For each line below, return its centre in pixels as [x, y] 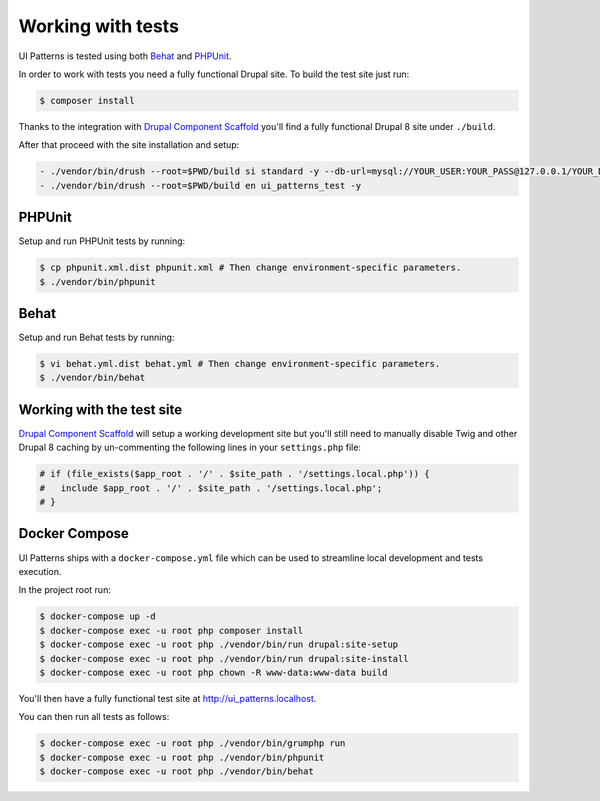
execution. [40, 571]
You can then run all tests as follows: [94, 717]
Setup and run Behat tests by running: [96, 337]
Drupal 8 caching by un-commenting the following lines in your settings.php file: [190, 447]
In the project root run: [65, 590]
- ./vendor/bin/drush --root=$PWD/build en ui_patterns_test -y [200, 185]
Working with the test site [100, 409]
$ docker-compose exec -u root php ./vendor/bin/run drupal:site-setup [219, 644]
